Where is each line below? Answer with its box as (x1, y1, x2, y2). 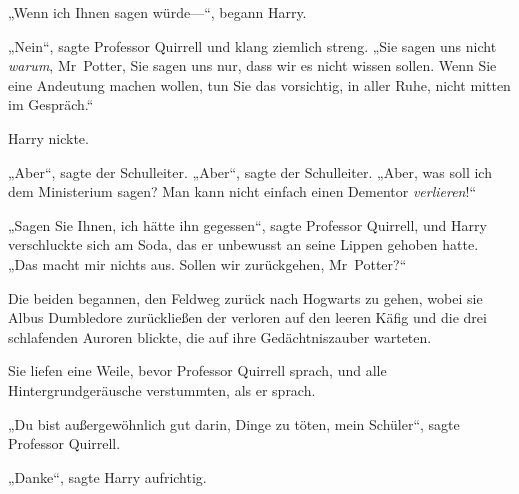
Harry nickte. (8, 127, 89, 148)
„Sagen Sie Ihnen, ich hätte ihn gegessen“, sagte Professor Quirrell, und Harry (8, 214, 487, 235)
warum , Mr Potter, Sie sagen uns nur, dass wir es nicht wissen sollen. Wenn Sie (8, 55, 497, 76)
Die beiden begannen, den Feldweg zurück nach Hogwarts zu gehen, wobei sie (8, 287, 483, 308)
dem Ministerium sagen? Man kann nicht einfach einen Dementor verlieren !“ (8, 181, 476, 202)
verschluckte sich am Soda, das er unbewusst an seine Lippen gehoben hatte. (8, 234, 479, 255)
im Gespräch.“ (8, 94, 94, 115)
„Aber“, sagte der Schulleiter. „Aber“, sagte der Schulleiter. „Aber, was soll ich (8, 161, 492, 182)
